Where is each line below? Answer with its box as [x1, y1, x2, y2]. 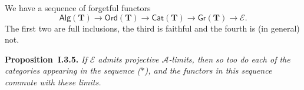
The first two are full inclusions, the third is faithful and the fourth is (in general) [5, 22, 300, 34]
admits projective [98, 53, 159, 65]
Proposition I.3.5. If [5, 53, 87, 65]
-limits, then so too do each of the [168, 53, 290, 65]
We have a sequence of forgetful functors [5, 2, 151, 13]
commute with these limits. [5, 75, 101, 88]
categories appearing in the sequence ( [5, 64, 141, 77]
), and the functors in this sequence [144, 64, 272, 77]
